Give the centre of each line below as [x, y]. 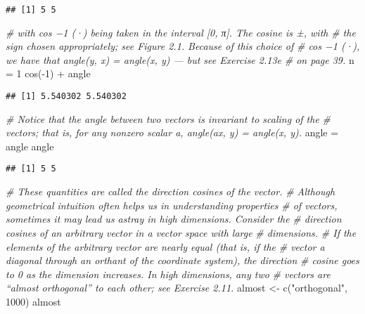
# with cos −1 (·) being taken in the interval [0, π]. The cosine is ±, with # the [181, 32]
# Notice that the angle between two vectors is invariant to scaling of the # [168, 118]
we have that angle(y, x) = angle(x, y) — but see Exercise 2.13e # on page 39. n [180, 59]
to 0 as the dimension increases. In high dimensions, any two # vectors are [168, 274]
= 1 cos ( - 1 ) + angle [48, 73]
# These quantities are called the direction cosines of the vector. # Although [171, 191]
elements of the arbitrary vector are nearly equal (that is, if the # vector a [165, 246]
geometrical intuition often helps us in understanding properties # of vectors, [172, 205]
